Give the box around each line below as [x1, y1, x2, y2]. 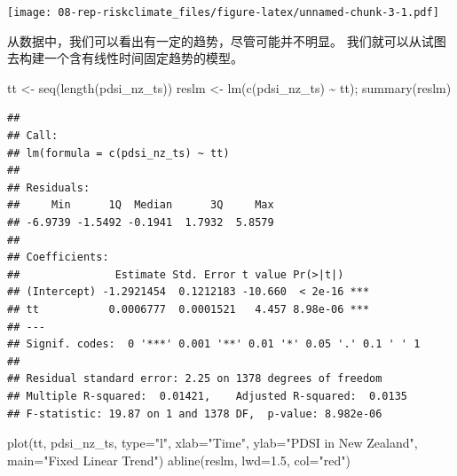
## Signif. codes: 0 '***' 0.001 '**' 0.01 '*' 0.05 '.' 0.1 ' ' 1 [7, 338, 421, 351]
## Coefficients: [7, 251, 109, 264]
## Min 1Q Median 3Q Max [7, 199, 274, 212]
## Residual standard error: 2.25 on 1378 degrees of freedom [7, 372, 382, 386]
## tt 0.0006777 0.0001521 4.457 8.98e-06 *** [7, 302, 370, 316]
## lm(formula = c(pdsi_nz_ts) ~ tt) [7, 146, 230, 160]
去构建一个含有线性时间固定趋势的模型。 [7, 49, 243, 67]
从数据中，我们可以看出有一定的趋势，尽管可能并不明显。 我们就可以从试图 [7, 31, 446, 50]
